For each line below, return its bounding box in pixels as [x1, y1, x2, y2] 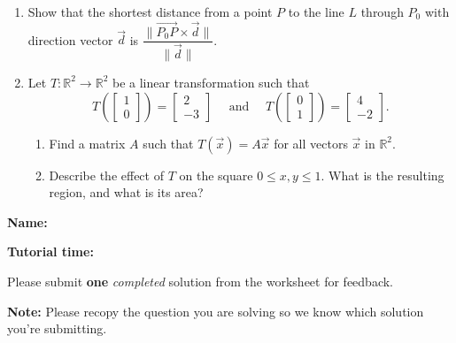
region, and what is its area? [49, 183, 204, 202]
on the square [179, 165, 253, 184]
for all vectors [274, 133, 348, 152]
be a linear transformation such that [112, 72, 310, 91]
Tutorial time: [7, 242, 94, 261]
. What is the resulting [321, 165, 444, 184]
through [360, 3, 404, 20]
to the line [288, 3, 344, 20]
